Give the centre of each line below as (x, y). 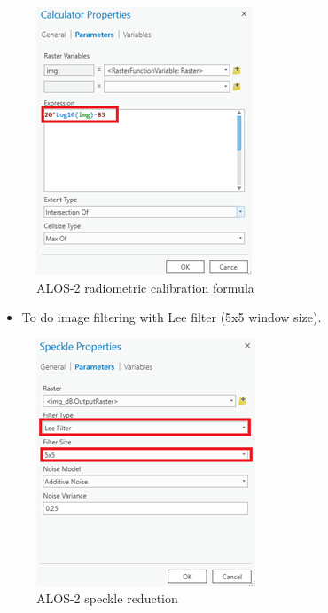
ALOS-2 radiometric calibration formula (145, 287)
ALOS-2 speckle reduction (107, 598)
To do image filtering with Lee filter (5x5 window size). (172, 317)
